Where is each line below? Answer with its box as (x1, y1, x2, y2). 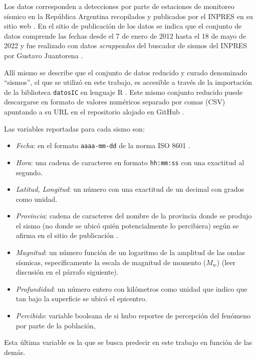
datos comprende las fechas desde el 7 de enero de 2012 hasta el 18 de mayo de (4, 30, 246, 41)
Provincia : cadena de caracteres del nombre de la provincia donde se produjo (16, 210, 252, 221)
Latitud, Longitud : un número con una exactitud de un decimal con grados (16, 184, 244, 194)
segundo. (16, 167, 43, 177)
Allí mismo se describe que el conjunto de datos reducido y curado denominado (4, 67, 247, 77)
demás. (4, 346, 26, 357)
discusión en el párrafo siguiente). (16, 267, 119, 277)
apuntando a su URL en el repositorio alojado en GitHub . (4, 106, 184, 116)
